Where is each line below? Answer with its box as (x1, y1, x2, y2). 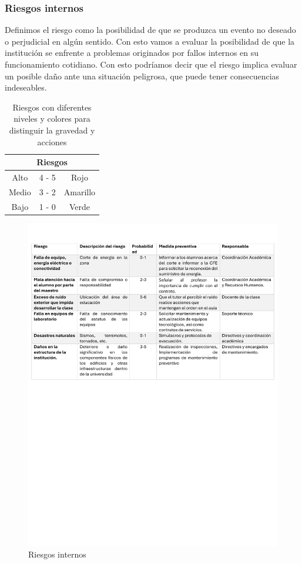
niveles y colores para (14, 112, 90, 125)
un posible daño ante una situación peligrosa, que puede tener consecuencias (5, 69, 280, 82)
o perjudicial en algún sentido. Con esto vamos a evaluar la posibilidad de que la (5, 35, 295, 47)
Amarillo (63, 185, 96, 198)
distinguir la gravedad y (9, 124, 95, 136)
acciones (37, 135, 67, 148)
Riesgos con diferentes (12, 101, 92, 113)
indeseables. (5, 81, 47, 94)
